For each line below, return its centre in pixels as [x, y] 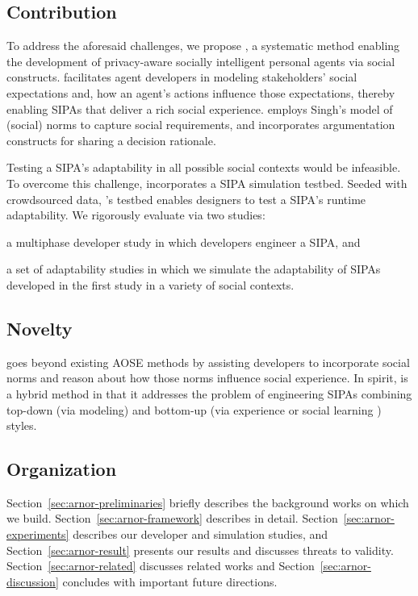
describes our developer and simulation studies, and [201, 534]
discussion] [33, 581]
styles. [22, 425]
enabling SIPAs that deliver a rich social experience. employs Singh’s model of [200, 108]
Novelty [40, 328]
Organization [62, 469]
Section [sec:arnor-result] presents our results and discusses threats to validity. [200, 550]
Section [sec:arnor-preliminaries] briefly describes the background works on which [208, 502]
